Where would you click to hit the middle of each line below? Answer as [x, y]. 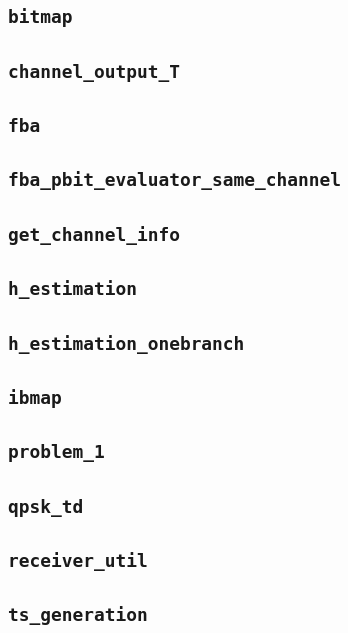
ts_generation [78, 615]
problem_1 [56, 452]
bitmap [40, 17]
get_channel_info [94, 234]
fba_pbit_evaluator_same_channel [175, 180]
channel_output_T [94, 71]
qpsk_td [46, 506]
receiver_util [78, 560]
